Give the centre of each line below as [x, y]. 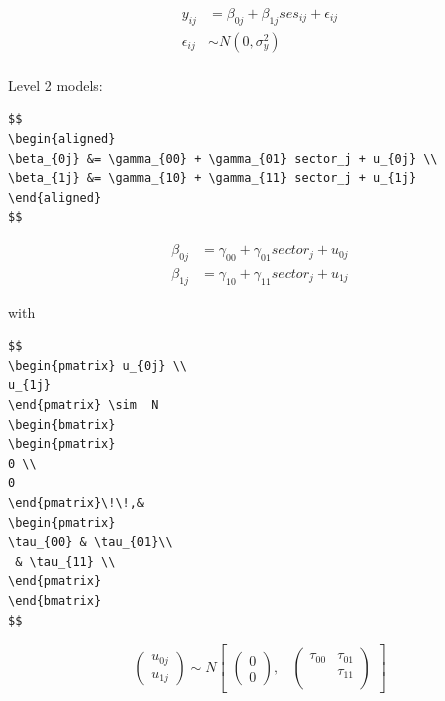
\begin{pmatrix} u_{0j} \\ [97, 365]
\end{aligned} [55, 197]
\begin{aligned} [62, 139]
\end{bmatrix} [55, 601]
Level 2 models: [55, 84]
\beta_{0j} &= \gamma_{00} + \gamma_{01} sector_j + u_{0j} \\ [223, 158]
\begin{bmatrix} [62, 424]
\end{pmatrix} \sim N [83, 405]
